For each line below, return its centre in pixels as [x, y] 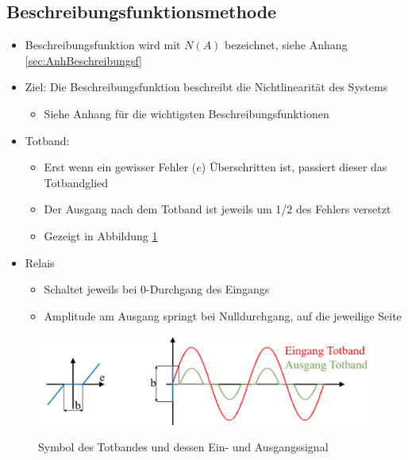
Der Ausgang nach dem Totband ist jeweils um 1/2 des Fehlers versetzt [217, 209]
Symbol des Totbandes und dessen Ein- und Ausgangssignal [183, 447]
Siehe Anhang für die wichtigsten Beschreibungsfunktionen [187, 113]
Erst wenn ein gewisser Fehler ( [120, 167]
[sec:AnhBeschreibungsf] [83, 60]
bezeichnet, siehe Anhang [286, 45]
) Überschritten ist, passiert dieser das [294, 167]
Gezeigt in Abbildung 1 [101, 235]
